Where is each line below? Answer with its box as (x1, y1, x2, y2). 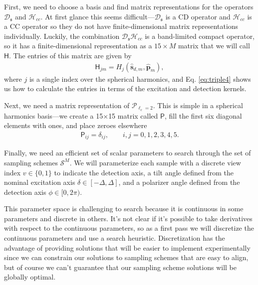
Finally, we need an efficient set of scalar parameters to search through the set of (4, 147, 251, 158)
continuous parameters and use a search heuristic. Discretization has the (4, 233, 225, 243)
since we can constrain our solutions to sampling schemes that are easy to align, (4, 252, 249, 263)
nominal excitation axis (4, 177, 75, 187)
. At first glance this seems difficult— (40, 11, 155, 21)
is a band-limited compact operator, (145, 30, 255, 41)
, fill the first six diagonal (164, 110, 242, 121)
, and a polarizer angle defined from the (118, 177, 240, 187)
